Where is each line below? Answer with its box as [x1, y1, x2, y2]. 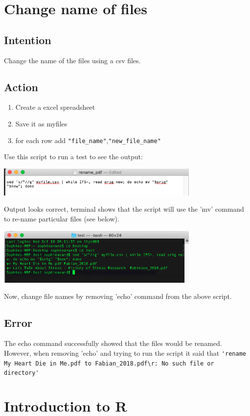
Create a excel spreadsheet [15, 102, 95, 112]
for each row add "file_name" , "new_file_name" [15, 135, 161, 145]
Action [4, 79, 38, 94]
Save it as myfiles [15, 118, 68, 128]
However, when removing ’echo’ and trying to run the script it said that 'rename [4, 347, 246, 358]
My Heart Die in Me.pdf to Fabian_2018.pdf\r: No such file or [4, 360, 214, 367]
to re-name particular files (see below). [4, 214, 119, 224]
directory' [4, 369, 39, 377]
